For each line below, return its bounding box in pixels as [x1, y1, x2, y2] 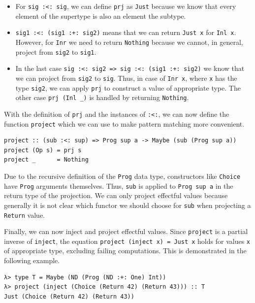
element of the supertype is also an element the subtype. [15, 10, 186, 21]
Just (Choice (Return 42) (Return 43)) [4, 293, 134, 300]
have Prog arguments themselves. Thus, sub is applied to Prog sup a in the [4, 180, 233, 191]
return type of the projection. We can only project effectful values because [4, 190, 228, 201]
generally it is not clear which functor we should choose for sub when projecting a [4, 200, 251, 210]
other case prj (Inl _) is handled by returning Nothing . [15, 92, 189, 102]
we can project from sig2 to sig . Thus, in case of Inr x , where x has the [15, 72, 237, 83]
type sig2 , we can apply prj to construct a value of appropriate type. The [15, 82, 241, 93]
